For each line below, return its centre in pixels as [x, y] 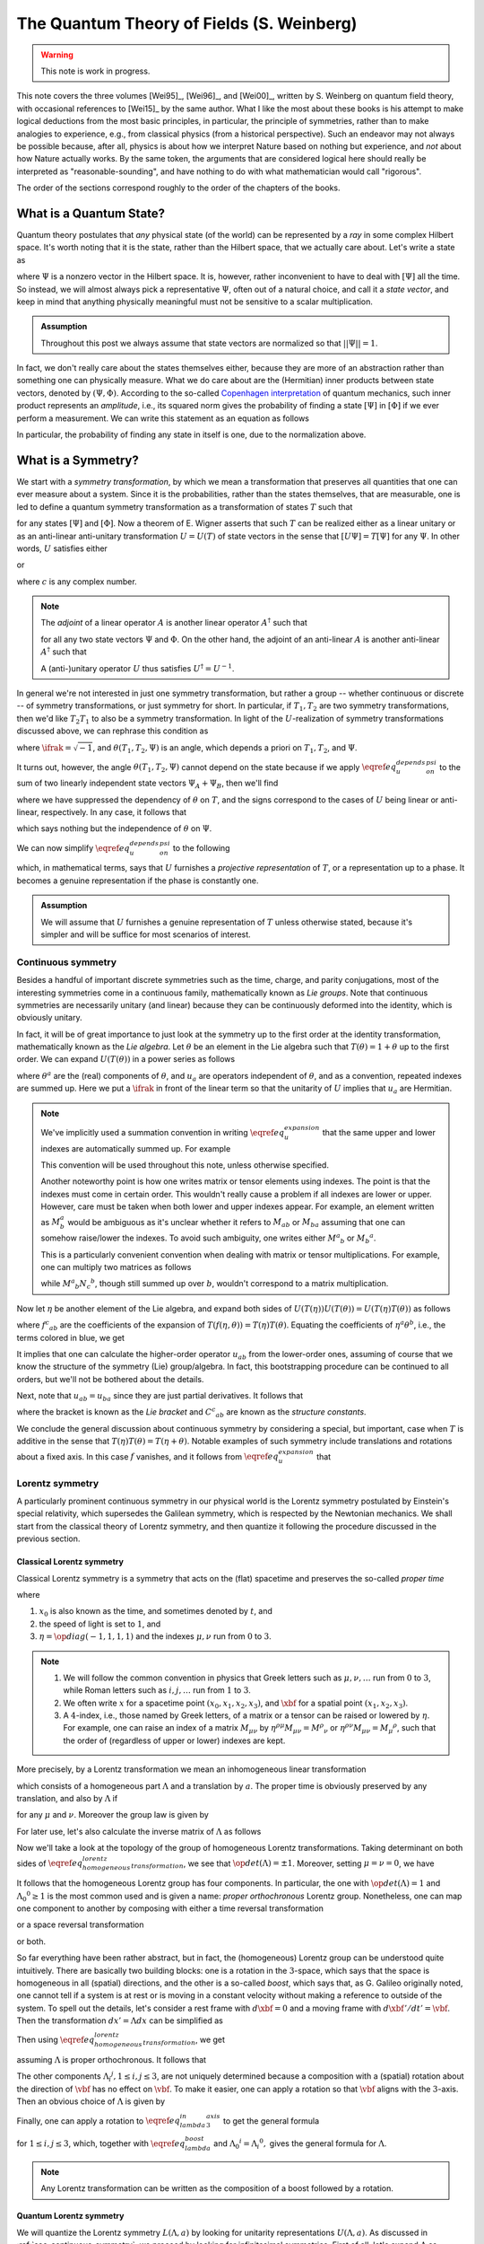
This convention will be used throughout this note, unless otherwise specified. [185, 1165]
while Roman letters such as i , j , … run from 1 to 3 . [157, 1690]
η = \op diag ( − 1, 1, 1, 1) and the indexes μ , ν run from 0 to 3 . [156, 1636]
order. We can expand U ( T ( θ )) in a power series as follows [126, 1059]
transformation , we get [184, 2041]
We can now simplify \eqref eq [73, 847]
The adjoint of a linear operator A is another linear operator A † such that [174, 622]
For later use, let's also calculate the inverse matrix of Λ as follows [139, 1831]
